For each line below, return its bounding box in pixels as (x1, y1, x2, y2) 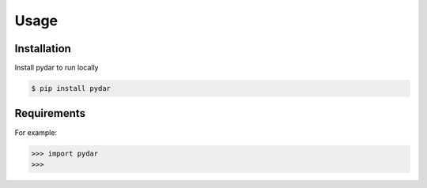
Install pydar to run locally (14, 63, 99, 73)
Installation (14, 42, 71, 55)
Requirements (14, 107, 86, 120)
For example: (14, 127, 58, 137)
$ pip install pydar (31, 84, 111, 93)
